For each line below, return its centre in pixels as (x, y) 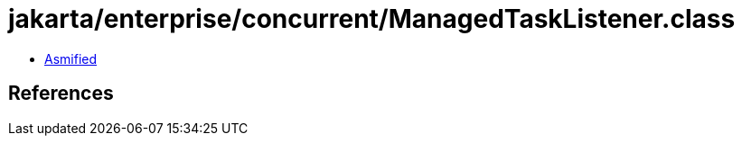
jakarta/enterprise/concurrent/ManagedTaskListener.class (372, 19)
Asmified (71, 58)
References (61, 94)
